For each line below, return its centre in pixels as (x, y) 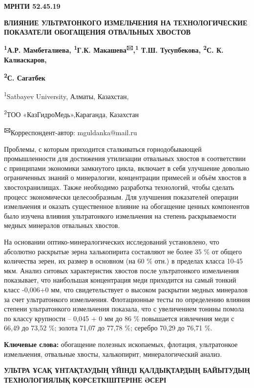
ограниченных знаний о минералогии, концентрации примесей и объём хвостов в (125, 177)
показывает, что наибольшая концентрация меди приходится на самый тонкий (120, 280)
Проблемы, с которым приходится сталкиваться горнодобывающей (103, 149)
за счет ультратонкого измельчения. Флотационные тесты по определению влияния (127, 299)
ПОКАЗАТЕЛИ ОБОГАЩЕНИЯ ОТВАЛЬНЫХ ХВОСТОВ (97, 32)
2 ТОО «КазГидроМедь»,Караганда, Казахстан (72, 113)
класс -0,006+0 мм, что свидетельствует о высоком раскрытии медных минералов (126, 289)
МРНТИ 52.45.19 (32, 6)
